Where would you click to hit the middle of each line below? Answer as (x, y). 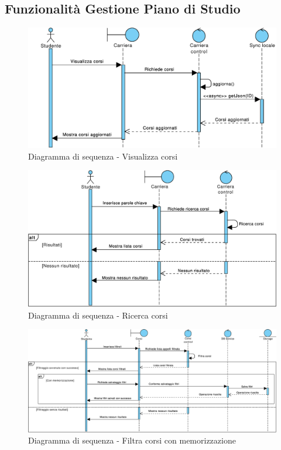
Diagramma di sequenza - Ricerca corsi (98, 315)
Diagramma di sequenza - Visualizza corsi (103, 156)
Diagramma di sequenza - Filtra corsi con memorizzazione (132, 440)
